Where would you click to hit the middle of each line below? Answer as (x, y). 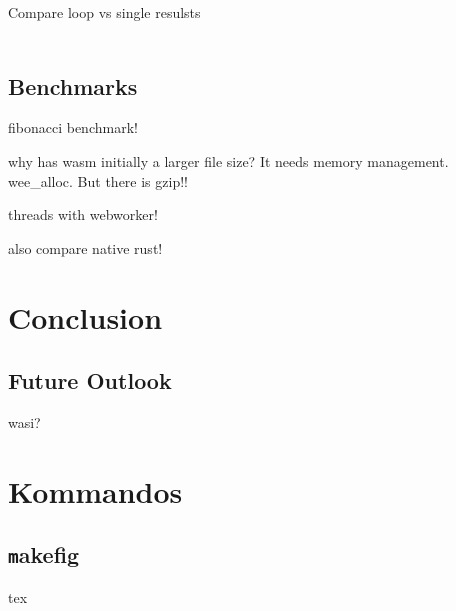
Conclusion (85, 316)
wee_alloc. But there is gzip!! (98, 180)
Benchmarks (73, 85)
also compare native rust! (85, 247)
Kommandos (95, 490)
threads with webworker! (83, 214)
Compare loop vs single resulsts (104, 12)
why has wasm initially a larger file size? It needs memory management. (228, 160)
